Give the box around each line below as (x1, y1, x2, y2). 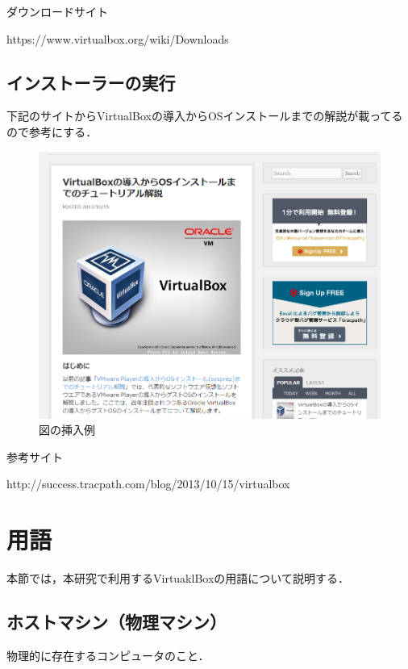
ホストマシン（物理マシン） (6, 609, 227, 634)
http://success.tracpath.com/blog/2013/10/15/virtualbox (6, 475, 290, 492)
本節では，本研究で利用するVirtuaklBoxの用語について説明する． (6, 570, 349, 587)
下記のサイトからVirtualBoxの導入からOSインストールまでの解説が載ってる (6, 107, 403, 124)
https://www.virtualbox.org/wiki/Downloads (6, 30, 229, 47)
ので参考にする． (6, 123, 98, 140)
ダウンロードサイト (6, 3, 108, 19)
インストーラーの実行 (6, 69, 176, 94)
